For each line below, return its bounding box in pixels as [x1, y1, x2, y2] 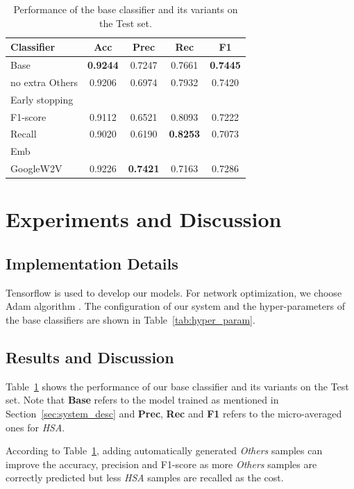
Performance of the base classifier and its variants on [13, 2, 238, 16]
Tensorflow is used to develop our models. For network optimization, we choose [6, 285, 342, 299]
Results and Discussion [6, 346, 174, 367]
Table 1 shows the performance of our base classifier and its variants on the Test [6, 379, 349, 393]
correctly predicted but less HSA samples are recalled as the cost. [6, 470, 284, 485]
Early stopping [10, 92, 74, 106]
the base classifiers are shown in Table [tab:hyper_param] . [6, 312, 255, 326]
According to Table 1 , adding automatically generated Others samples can [6, 443, 323, 458]
